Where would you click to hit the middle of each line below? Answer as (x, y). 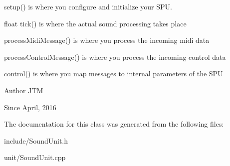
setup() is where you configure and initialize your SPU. (88, 6)
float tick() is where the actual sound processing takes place (95, 23)
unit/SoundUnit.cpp (35, 157)
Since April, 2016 (30, 107)
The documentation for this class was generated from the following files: (114, 124)
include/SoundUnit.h (36, 140)
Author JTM (24, 90)
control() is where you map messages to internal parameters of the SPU (114, 74)
